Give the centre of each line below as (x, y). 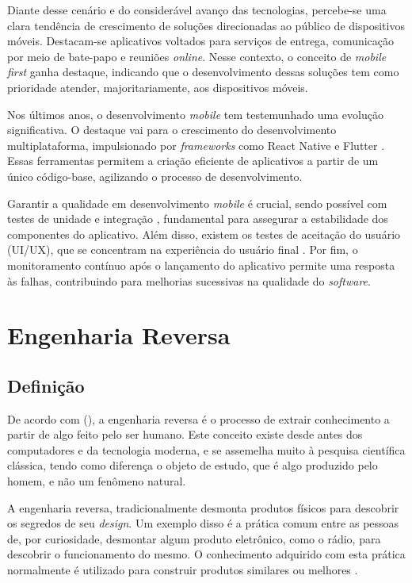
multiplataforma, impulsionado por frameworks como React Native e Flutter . (196, 145)
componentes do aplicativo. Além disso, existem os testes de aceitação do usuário (204, 234)
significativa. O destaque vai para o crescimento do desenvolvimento (172, 130)
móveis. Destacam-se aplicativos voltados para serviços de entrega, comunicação (201, 41)
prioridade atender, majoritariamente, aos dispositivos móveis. (158, 87)
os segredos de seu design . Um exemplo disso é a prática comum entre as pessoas (203, 523)
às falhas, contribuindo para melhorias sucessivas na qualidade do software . (189, 280)
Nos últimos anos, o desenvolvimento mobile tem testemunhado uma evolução (195, 114)
